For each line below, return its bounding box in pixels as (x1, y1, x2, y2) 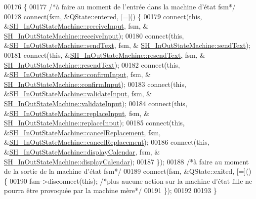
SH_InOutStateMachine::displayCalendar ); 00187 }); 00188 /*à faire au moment (4, 156, 249, 166)
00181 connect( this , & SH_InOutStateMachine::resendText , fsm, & (4, 49, 206, 60)
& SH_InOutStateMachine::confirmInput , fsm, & (4, 69, 151, 80)
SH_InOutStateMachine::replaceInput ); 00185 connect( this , (4, 118, 185, 128)
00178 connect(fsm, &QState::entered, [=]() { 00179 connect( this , (4, 11, 202, 21)
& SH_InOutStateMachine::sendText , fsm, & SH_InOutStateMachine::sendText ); (4, 40, 251, 50)
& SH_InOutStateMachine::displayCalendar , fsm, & (4, 146, 160, 157)
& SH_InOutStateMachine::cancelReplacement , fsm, (4, 127, 161, 137)
